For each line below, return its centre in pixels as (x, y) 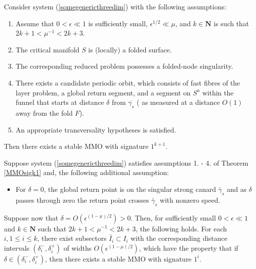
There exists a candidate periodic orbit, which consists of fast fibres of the (128, 82)
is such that (231, 23)
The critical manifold (47, 49)
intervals (17, 247)
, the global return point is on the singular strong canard (130, 189)
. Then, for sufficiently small (173, 217)
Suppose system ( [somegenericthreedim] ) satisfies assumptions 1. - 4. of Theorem (126, 162)
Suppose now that (31, 217)
